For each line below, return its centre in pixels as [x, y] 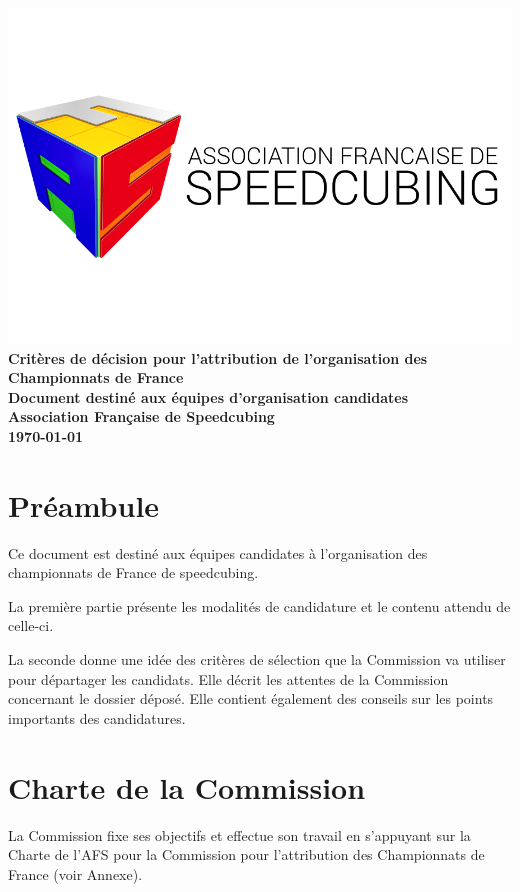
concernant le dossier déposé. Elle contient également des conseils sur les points [251, 698]
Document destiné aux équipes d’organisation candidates [208, 396]
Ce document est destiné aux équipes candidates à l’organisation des [218, 552]
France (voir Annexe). [75, 873]
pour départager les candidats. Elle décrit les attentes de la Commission [228, 678]
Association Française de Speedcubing [141, 416]
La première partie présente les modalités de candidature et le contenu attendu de [259, 605]
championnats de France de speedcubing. [133, 572]
